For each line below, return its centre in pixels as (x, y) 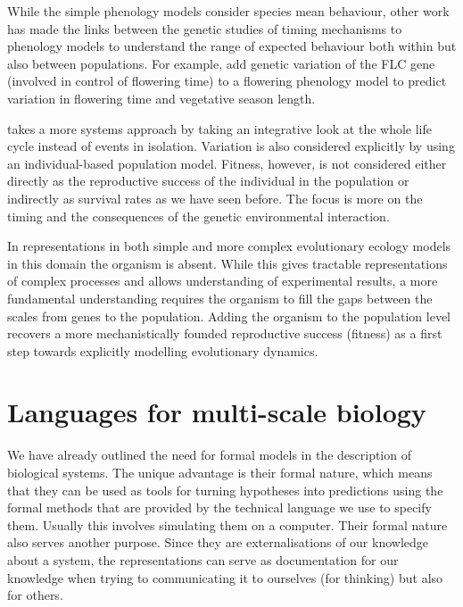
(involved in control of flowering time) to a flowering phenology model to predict (227, 81)
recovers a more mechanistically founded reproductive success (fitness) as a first (225, 333)
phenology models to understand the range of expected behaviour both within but (232, 46)
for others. (35, 595)
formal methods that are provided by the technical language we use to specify (219, 507)
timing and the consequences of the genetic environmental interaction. (198, 216)
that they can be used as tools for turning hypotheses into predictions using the (225, 490)
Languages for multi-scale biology (217, 412)
